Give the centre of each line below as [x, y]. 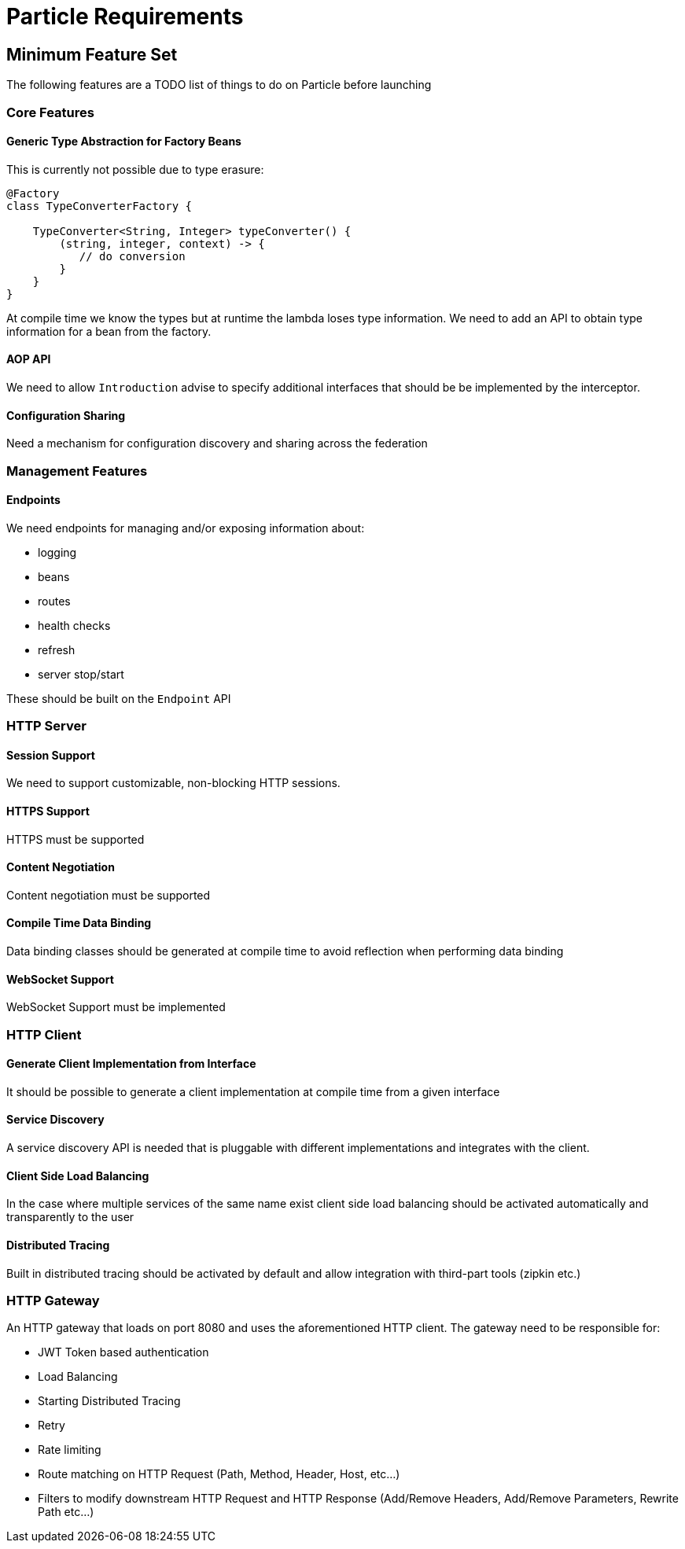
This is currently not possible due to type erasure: [135, 169]
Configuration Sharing [66, 415]
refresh [57, 649]
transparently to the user [70, 1217]
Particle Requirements [125, 17]
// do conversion [132, 256]
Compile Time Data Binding [79, 923]
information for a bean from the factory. [109, 331]
